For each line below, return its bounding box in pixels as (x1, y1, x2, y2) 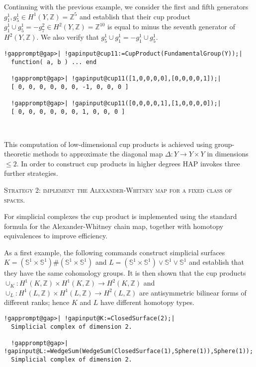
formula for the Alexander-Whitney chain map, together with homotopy (4, 220, 224, 231)
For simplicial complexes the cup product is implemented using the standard (4, 211, 237, 221)
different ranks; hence (4, 297, 70, 307)
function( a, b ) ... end (11, 58, 97, 66)
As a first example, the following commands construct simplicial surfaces (4, 247, 225, 257)
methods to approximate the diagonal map (33, 148, 163, 159)
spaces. (4, 194, 25, 205)
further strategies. (4, 168, 58, 178)
